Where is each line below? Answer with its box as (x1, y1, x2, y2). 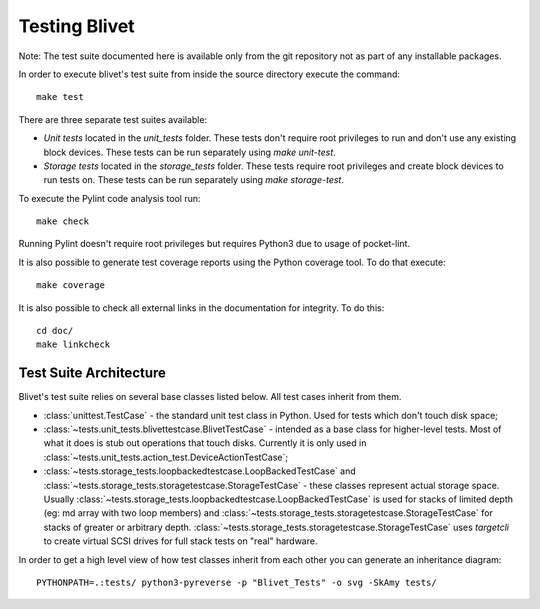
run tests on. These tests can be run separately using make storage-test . (43, 174, 345, 186)
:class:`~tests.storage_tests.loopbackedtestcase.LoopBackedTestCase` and (43, 465, 357, 477)
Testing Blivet (18, 15, 135, 37)
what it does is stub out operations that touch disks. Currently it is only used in (43, 437, 367, 449)
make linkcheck (36, 339, 111, 350)
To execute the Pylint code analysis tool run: (18, 192, 201, 204)
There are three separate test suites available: (18, 113, 208, 125)
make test (36, 91, 84, 103)
